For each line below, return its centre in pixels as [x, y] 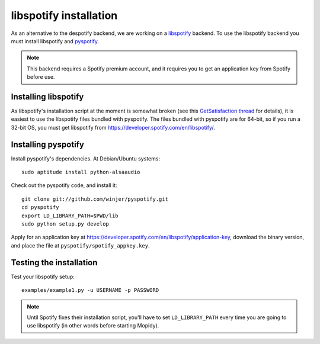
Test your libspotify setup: [43, 277]
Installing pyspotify [47, 144]
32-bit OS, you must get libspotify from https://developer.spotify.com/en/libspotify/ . [113, 127]
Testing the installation [54, 263]
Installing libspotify [47, 97]
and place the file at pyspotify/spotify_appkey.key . [81, 245]
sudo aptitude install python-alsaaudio [81, 172]
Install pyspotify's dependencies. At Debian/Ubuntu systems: [85, 158]
